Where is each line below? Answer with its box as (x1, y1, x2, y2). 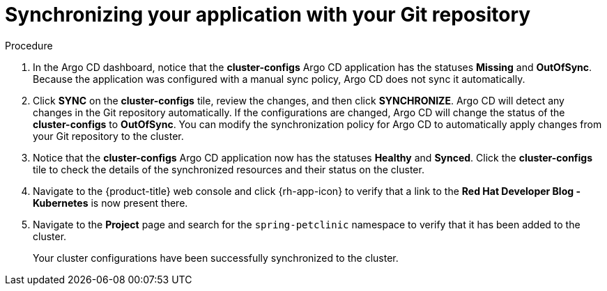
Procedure (5, 39, 53, 52)
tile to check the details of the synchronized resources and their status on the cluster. (33, 163, 424, 175)
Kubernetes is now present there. (33, 196, 188, 209)
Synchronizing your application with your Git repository (5, 3, 531, 26)
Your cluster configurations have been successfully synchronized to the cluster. (33, 251, 399, 264)
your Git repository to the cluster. (33, 129, 184, 142)
